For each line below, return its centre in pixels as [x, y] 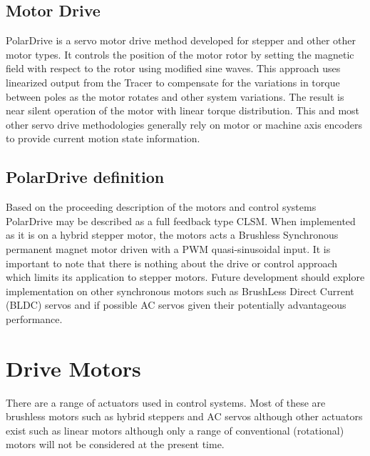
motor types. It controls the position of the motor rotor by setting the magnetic [180, 54]
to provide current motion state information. [103, 138]
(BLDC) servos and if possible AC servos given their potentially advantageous [176, 305]
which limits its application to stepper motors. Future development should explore [185, 277]
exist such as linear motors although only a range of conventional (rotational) [175, 430]
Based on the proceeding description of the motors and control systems [161, 207]
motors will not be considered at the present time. [115, 444]
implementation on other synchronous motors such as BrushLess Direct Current [180, 291]
